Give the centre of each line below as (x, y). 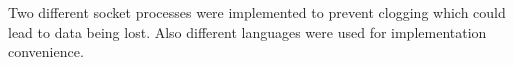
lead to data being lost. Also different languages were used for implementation (247, 31)
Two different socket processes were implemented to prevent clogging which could (257, 12)
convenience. (46, 51)
